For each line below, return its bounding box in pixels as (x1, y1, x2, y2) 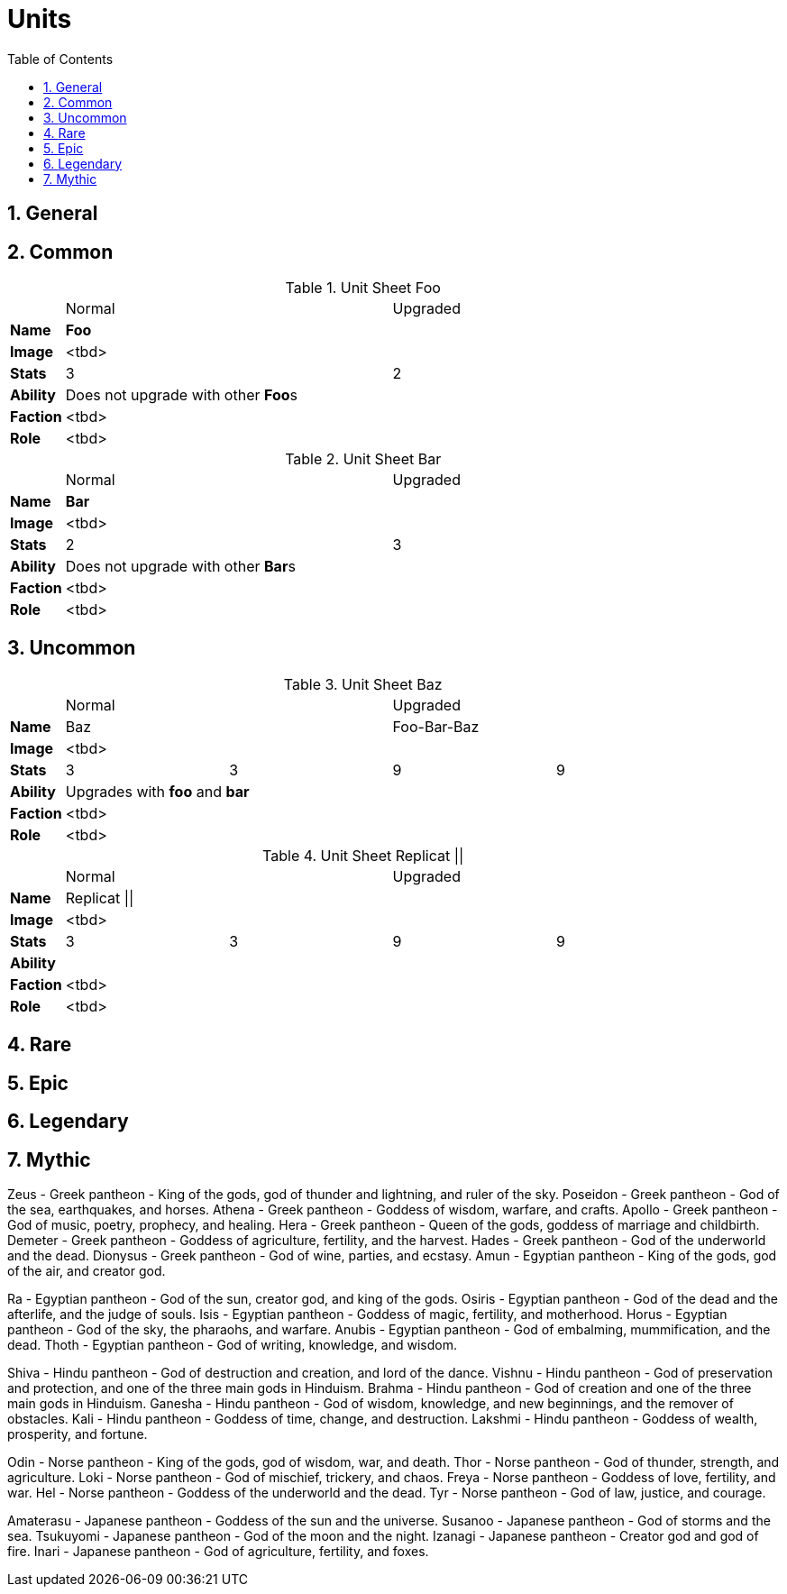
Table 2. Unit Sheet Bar (285, 450, 442, 469)
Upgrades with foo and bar (65, 782, 250, 801)
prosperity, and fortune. (7, 1425, 148, 1442)
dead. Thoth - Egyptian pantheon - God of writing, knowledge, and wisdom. (7, 1336, 457, 1352)
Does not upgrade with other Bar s (65, 557, 296, 576)
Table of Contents (7, 50, 114, 67)
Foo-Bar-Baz (392, 717, 480, 736)
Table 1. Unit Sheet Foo (285, 279, 441, 298)
